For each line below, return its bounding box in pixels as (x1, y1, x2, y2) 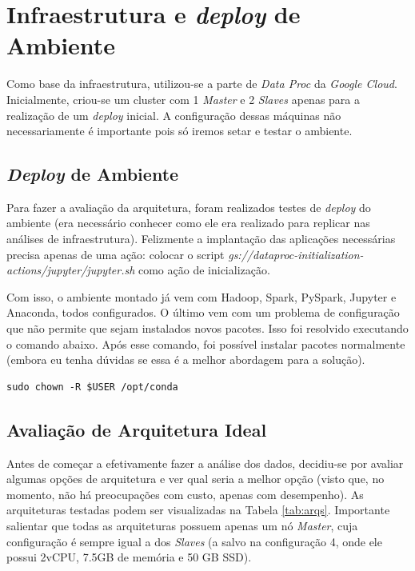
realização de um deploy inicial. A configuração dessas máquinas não (6, 106, 341, 123)
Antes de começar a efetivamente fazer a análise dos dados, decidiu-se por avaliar (6, 454, 404, 471)
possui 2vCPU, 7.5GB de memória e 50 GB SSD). (6, 549, 252, 565)
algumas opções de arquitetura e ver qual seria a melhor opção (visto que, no (6, 470, 385, 487)
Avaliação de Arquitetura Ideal (6, 417, 267, 441)
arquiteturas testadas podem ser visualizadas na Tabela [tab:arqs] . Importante (6, 501, 390, 518)
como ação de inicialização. (138, 262, 270, 278)
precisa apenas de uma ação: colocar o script (6, 246, 225, 262)
